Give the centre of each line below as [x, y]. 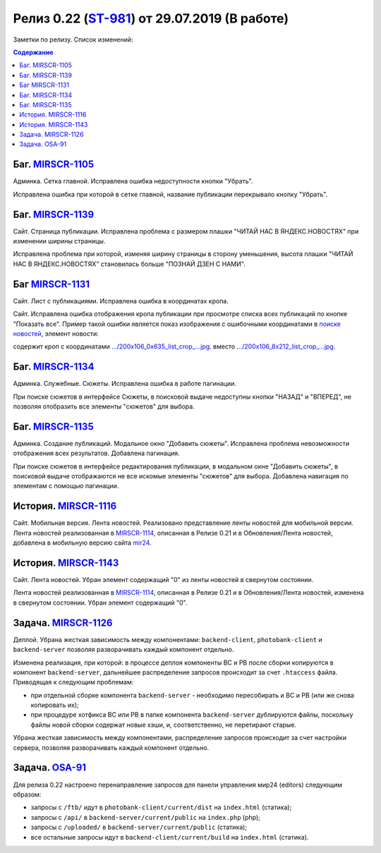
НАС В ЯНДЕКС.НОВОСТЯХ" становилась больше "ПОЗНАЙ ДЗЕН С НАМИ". [129, 264]
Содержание [33, 52]
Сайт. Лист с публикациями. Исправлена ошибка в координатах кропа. [121, 301]
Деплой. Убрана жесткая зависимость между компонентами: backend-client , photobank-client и [168, 639]
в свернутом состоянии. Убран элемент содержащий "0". [100, 603]
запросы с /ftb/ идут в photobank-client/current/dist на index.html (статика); [161, 807]
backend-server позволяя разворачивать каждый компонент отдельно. [123, 650]
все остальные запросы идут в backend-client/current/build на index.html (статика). [170, 837]
